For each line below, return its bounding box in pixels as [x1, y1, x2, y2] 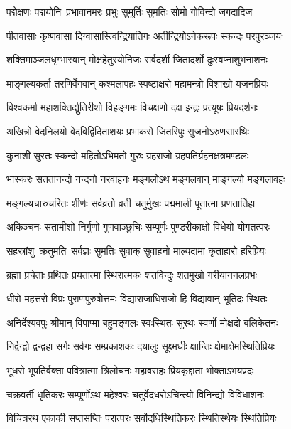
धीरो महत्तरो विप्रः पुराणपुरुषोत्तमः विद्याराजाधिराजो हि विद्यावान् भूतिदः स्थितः [6, 291, 268, 306]
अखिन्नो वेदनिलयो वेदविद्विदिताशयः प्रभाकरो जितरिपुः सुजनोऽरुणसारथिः [6, 123, 249, 138]
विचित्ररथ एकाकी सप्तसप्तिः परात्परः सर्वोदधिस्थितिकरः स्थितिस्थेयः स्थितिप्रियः [6, 411, 277, 425]
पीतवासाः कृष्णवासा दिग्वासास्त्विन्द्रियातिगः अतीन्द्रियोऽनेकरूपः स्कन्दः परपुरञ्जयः [6, 28, 283, 43]
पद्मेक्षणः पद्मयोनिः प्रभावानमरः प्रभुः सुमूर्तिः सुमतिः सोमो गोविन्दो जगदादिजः [6, 4, 254, 18]
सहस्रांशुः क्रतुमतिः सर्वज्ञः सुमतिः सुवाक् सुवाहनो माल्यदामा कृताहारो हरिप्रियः [6, 243, 267, 258]
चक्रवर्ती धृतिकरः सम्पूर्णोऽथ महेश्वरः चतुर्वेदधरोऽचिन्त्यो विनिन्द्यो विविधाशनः [6, 386, 264, 401]
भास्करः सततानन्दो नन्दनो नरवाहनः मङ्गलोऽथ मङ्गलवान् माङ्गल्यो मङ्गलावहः [6, 171, 285, 186]
